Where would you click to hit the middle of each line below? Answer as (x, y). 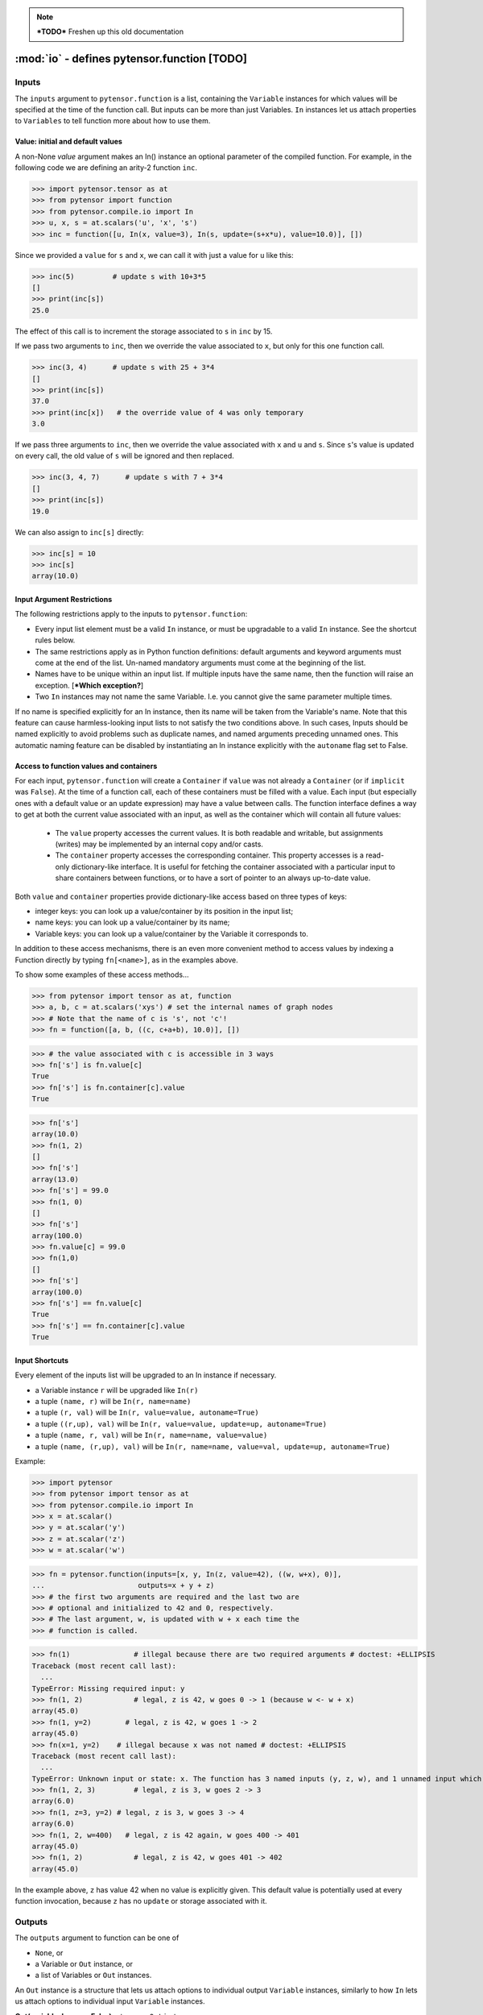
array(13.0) (56, 1179)
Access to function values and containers (86, 766)
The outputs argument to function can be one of (97, 1938)
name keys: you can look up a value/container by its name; (132, 922)
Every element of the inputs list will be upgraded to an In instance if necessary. (146, 1375)
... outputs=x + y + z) (123, 1585)
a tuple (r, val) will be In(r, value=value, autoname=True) (147, 1413)
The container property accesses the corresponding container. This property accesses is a (209, 855)
